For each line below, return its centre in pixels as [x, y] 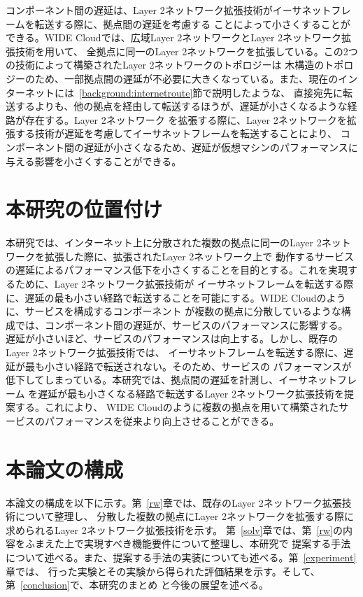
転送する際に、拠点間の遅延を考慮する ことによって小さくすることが [192, 23]
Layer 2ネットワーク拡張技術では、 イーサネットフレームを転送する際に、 [175, 352]
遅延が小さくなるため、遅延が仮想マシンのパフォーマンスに [221, 147]
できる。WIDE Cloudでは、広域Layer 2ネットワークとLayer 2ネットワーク [174, 37]
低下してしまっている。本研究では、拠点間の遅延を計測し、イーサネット [172, 380]
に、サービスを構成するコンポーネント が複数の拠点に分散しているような [173, 311]
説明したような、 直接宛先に [278, 92]
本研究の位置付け [84, 209]
